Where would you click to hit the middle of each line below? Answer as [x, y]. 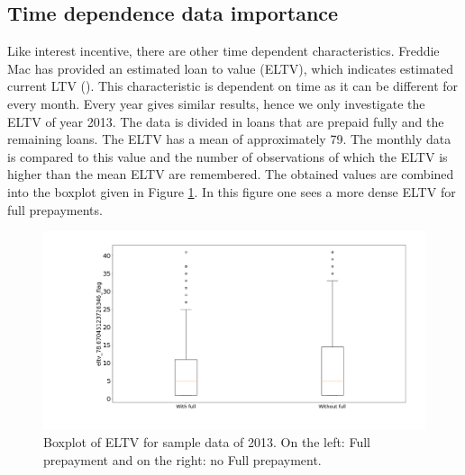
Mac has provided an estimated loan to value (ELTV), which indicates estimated [230, 68]
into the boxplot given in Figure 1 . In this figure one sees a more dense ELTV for [232, 191]
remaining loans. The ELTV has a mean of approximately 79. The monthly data [229, 139]
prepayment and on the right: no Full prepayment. [182, 460]
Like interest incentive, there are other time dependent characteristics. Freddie [223, 51]
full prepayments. [55, 209]
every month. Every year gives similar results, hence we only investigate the [216, 103]
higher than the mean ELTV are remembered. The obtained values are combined [231, 174]
